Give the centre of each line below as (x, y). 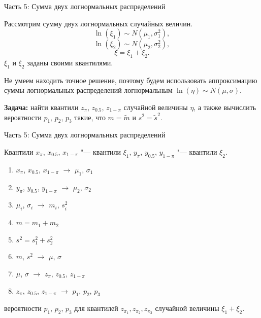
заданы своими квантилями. (70, 62)
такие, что (90, 117)
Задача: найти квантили (41, 107)
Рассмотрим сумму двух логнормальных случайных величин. (99, 23)
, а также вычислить (225, 107)
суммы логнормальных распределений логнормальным (88, 90)
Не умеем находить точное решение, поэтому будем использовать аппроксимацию (131, 80)
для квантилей (96, 308)
